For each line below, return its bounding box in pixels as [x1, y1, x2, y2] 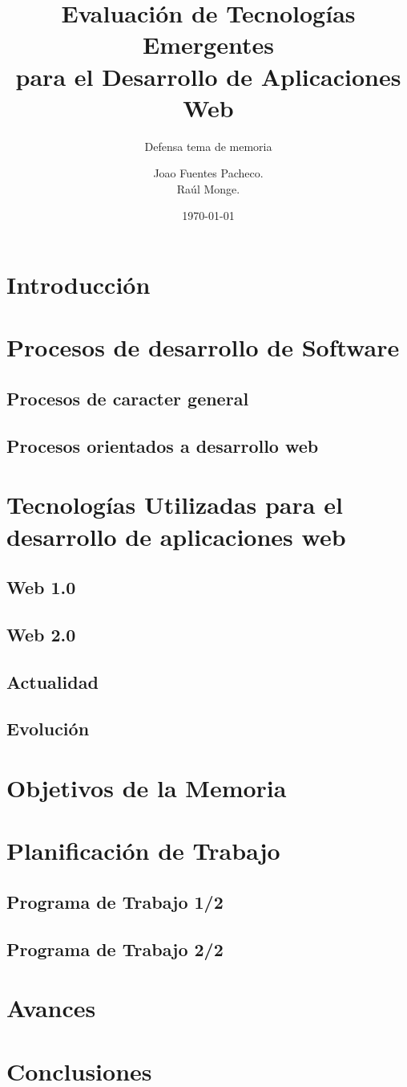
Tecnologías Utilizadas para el [6, 488, 343, 521]
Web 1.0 [6, 575, 76, 600]
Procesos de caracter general [6, 386, 249, 411]
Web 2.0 [6, 621, 76, 646]
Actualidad [6, 669, 99, 694]
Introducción [6, 268, 151, 301]
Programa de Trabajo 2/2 [6, 936, 224, 961]
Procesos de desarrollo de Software [6, 331, 400, 364]
